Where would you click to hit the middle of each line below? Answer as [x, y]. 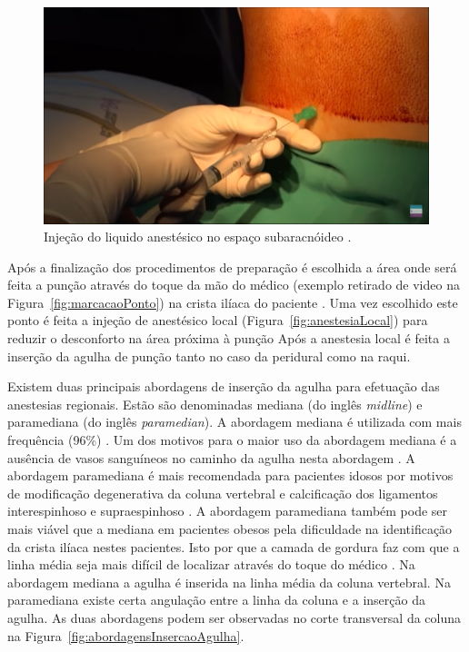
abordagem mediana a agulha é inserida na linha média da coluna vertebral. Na [229, 582]
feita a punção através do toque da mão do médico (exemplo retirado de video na [234, 285]
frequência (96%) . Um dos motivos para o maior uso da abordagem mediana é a [232, 440]
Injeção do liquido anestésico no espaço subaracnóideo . [198, 237]
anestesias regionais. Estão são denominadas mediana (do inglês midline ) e [215, 404]
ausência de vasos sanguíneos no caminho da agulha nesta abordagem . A [211, 457]
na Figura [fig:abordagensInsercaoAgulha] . [126, 635]
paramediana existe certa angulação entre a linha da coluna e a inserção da [216, 600]
